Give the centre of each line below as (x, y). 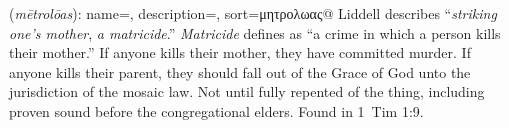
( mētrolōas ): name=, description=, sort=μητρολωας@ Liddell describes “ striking (253, 13)
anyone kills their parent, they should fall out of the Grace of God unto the (240, 71)
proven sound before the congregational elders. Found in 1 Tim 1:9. (216, 110)
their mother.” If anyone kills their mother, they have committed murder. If (240, 52)
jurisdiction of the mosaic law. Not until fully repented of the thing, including (247, 91)
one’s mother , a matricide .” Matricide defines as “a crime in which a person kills (255, 32)
